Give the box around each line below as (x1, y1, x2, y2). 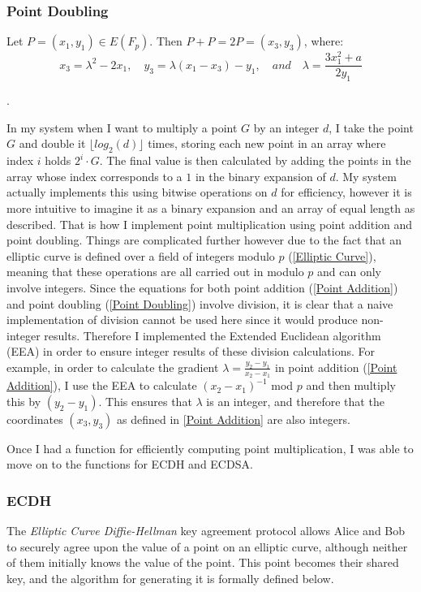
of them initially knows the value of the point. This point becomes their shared (6, 554, 399, 571)
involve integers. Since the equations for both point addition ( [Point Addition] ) (6, 279, 398, 296)
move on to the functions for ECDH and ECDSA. (6, 456, 253, 473)
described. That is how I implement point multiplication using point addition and (6, 215, 413, 232)
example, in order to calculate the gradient (6, 358, 219, 375)
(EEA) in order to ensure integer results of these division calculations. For (6, 343, 375, 360)
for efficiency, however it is (281, 184, 412, 201)
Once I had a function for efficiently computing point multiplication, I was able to (6, 439, 414, 456)
